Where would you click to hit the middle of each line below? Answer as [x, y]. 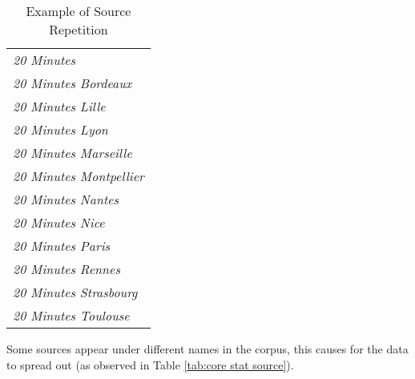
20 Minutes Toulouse [71, 315]
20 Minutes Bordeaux [73, 83]
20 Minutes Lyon [60, 129]
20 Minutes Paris [62, 246]
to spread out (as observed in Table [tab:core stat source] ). [150, 364]
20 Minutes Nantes [66, 199]
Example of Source [79, 11]
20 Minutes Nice [59, 222]
